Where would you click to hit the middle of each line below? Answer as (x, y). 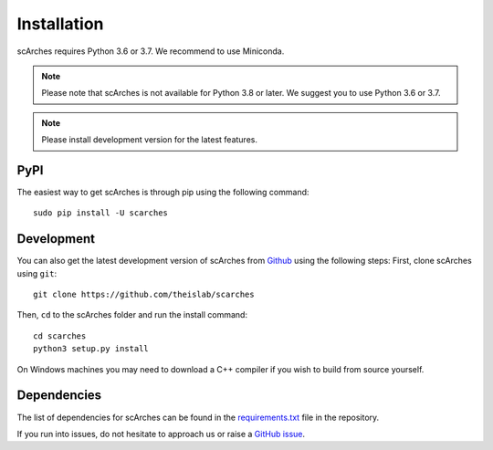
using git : (37, 273)
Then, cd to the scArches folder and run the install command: (132, 315)
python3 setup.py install (91, 349)
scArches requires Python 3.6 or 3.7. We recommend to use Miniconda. (151, 51)
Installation (60, 24)
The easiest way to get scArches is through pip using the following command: (163, 193)
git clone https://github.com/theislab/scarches (144, 295)
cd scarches (60, 336)
